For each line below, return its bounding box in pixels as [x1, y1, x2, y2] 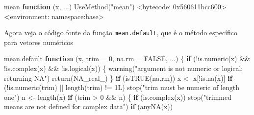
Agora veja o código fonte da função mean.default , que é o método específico [4, 27, 238, 38]
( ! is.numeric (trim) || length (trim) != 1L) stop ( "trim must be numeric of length [4, 82, 240, 92]
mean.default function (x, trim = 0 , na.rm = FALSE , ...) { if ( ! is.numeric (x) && [4, 53, 250, 64]
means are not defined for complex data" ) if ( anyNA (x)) [4, 101, 173, 112]
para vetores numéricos [4, 37, 73, 47]
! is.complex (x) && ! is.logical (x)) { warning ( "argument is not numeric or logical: [4, 63, 243, 73]
